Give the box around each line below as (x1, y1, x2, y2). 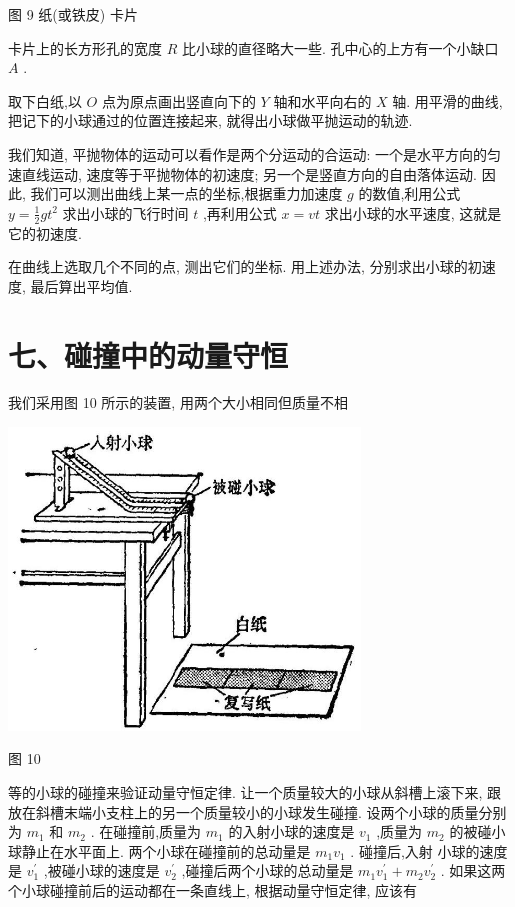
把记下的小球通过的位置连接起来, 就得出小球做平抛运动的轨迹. (8, 110, 413, 131)
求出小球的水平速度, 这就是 (324, 202, 502, 223)
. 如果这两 (440, 860, 506, 881)
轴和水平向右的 (273, 90, 372, 111)
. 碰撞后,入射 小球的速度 (350, 840, 508, 861)
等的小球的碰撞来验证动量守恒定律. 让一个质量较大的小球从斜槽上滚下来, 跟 (8, 782, 502, 802)
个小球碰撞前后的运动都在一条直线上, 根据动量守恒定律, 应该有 (8, 879, 418, 900)
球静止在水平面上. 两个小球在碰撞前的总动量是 (8, 840, 311, 861)
